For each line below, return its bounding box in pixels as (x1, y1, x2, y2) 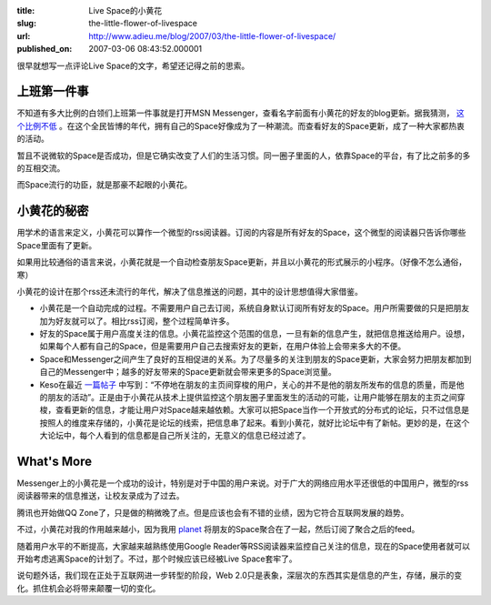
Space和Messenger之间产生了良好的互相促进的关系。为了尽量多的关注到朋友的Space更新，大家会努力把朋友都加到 (39, 353, 472, 364)
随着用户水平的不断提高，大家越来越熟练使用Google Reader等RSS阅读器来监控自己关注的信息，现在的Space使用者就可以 (16, 540, 470, 551)
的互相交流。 (16, 163, 65, 174)
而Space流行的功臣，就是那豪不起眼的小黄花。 (16, 179, 193, 190)
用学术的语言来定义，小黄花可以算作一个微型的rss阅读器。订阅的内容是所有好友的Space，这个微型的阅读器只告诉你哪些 (16, 227, 466, 238)
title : (16, 5, 35, 15)
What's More (16, 454, 93, 469)
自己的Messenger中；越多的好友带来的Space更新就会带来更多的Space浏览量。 (39, 367, 336, 378)
